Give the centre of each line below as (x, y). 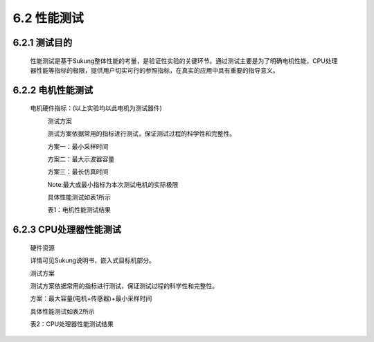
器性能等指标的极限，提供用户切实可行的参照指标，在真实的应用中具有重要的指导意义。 (154, 70)
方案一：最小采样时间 (78, 146)
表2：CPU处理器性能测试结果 (72, 324)
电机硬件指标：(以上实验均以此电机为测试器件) (96, 108)
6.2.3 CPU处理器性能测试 (67, 229)
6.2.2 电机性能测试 (53, 90)
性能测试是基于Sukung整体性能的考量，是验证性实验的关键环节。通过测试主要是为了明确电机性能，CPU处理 (184, 61)
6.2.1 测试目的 (43, 43)
